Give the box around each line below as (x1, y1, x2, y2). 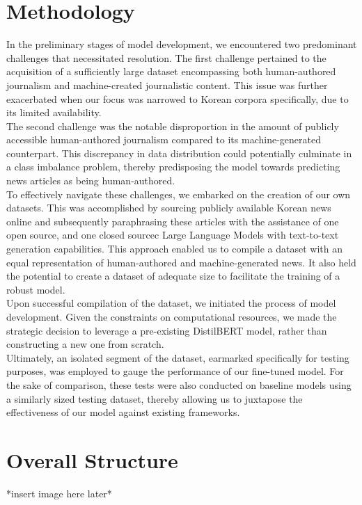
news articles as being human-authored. (6, 173, 175, 188)
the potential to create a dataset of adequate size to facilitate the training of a (6, 268, 340, 283)
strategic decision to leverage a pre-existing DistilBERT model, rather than (6, 323, 327, 337)
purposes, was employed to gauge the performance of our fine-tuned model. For (6, 364, 344, 378)
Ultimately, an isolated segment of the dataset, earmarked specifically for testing (6, 350, 349, 364)
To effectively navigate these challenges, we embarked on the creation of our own (6, 186, 351, 201)
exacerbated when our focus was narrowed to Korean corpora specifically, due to (6, 91, 349, 106)
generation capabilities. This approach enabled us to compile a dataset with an (6, 241, 343, 256)
